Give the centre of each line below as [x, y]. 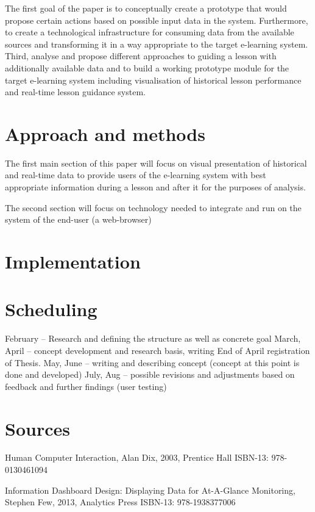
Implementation [73, 261]
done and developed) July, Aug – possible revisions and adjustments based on [150, 374]
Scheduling [51, 309]
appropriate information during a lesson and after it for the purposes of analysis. [155, 187]
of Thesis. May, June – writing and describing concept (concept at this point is [152, 362]
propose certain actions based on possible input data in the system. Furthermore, [157, 20]
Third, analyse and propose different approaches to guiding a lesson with [141, 56]
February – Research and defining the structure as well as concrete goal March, [153, 338]
